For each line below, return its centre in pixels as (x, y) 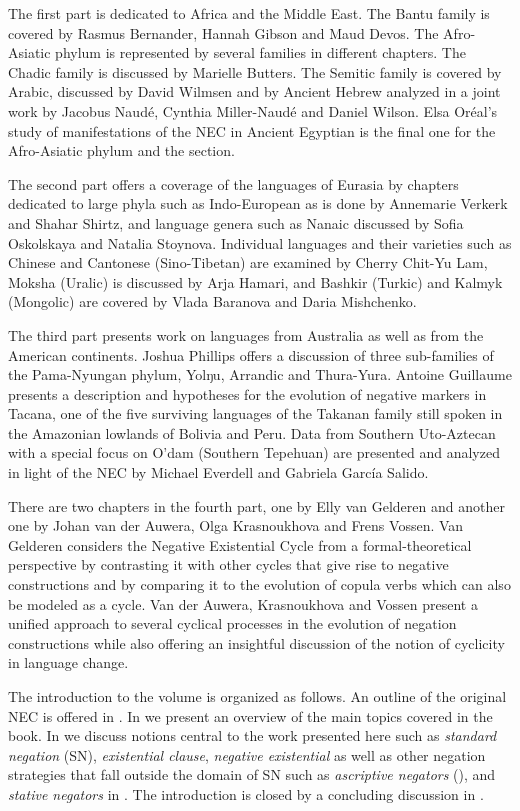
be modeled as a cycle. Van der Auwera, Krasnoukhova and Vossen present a (243, 603)
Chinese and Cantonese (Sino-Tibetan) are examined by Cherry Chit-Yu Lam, (248, 262)
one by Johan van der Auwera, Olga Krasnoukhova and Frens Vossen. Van (236, 525)
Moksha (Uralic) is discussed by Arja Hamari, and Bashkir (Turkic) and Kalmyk (255, 281)
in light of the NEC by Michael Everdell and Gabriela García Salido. (218, 472)
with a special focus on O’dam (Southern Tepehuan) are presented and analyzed (254, 452)
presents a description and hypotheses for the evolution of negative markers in (247, 393)
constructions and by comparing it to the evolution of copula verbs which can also (259, 584)
